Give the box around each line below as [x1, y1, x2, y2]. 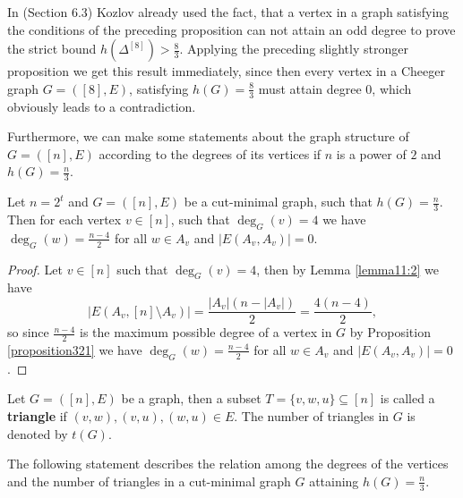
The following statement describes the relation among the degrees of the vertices [7, 454, 449, 473]
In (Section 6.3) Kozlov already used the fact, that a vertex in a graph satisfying [7, 3, 450, 21]
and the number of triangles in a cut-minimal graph [7, 471, 291, 490]
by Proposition [349, 323, 431, 342]
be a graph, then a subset [121, 389, 262, 408]
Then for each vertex [7, 210, 122, 229]
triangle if [7, 406, 67, 425]
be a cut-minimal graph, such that [184, 192, 373, 211]
